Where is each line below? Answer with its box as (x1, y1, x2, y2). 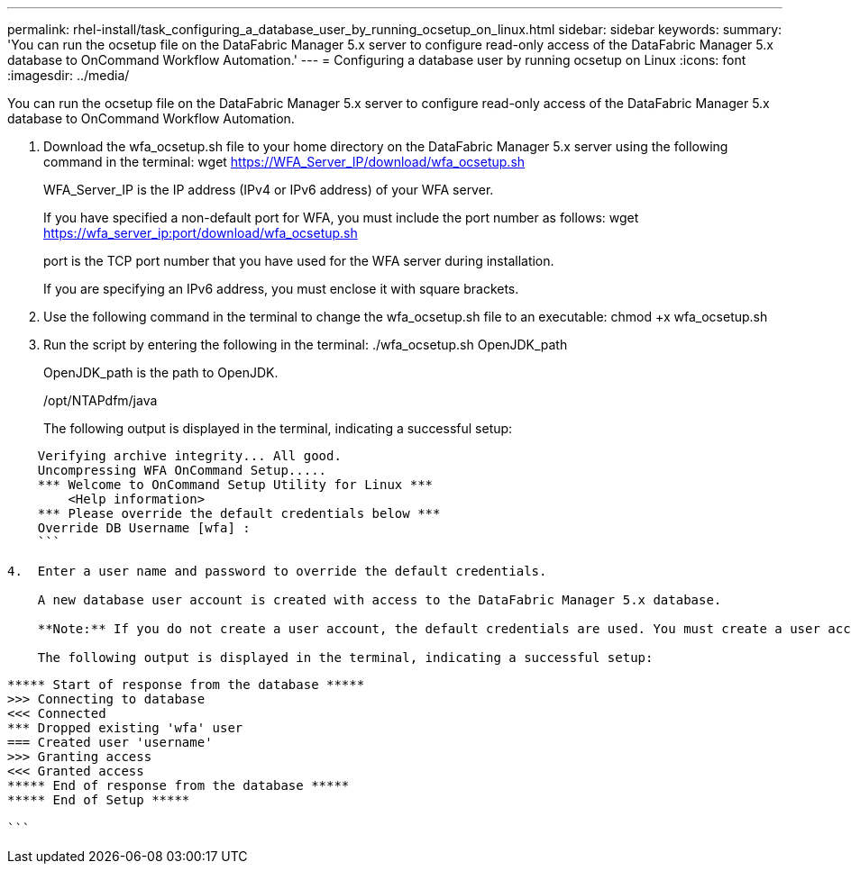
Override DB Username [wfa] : (37, 521, 251, 535)
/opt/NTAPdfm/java (43, 393, 158, 408)
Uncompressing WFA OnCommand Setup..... (37, 463, 327, 477)
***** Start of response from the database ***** (7, 677, 365, 692)
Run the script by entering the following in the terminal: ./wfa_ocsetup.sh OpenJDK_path (43, 337, 568, 352)
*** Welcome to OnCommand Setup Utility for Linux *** (37, 477, 434, 492)
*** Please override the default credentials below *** (37, 506, 441, 521)
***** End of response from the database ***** (7, 778, 350, 793)
